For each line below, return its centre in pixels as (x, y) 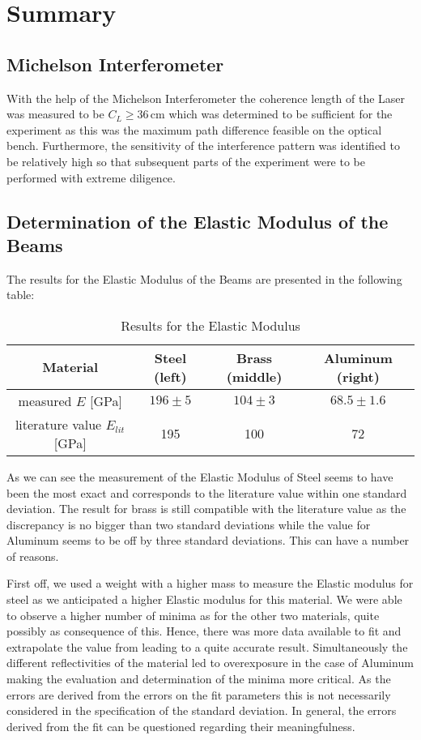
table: (21, 295)
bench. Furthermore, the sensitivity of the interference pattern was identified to (204, 145)
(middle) (254, 376)
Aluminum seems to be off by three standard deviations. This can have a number (208, 540)
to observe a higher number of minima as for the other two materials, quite (193, 615)
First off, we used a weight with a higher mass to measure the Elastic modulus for (210, 583)
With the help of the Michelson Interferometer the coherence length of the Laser (206, 98)
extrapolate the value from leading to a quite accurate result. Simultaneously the (207, 646)
